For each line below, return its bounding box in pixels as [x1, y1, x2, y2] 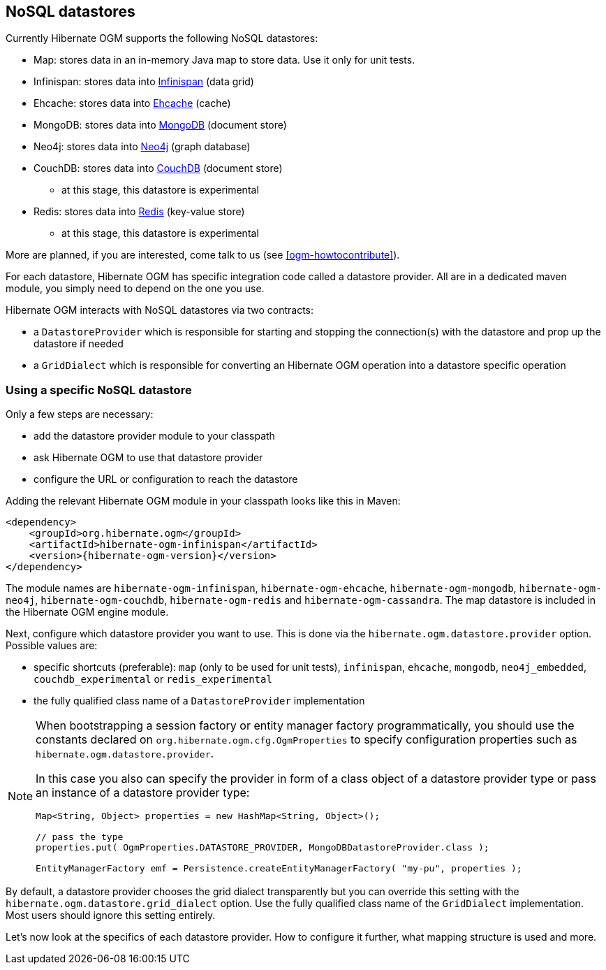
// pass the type [36, 832, 124, 843]
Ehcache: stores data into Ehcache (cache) [34, 97, 231, 110]
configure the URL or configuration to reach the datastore [34, 473, 298, 486]
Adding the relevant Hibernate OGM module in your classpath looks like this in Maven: [6, 495, 401, 507]
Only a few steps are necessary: [6, 408, 154, 421]
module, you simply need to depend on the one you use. [6, 282, 265, 295]
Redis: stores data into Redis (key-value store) [34, 205, 245, 218]
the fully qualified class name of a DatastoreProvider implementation [34, 695, 365, 707]
